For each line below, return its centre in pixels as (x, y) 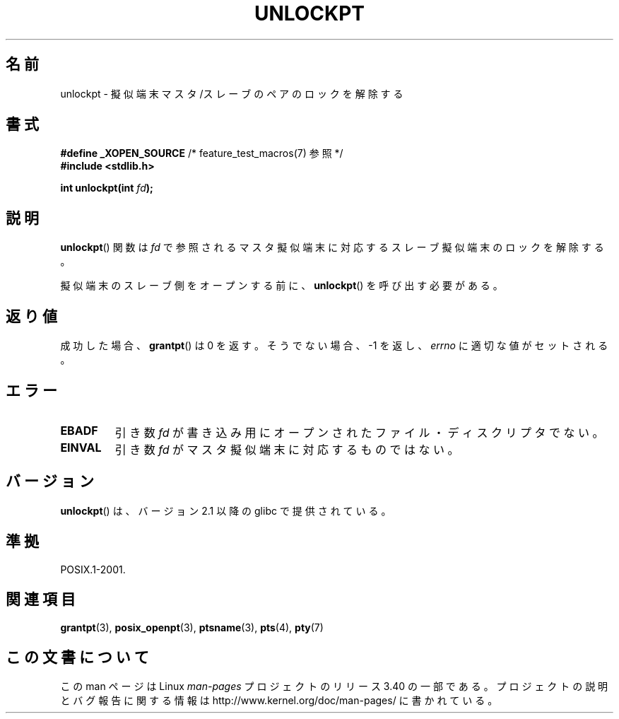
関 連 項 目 (41, 600)
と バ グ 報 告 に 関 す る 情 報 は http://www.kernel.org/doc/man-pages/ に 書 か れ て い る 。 (279, 701)
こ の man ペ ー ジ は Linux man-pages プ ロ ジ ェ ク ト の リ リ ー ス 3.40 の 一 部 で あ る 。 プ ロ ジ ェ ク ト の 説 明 (334, 686)
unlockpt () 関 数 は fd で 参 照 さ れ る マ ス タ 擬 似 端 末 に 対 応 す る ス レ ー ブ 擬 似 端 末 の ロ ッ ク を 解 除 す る (332, 247)
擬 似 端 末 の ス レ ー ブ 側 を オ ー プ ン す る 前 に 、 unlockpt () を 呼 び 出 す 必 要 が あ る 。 (282, 286)
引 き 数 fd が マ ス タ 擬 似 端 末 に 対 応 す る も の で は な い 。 (287, 449)
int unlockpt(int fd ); (107, 188)
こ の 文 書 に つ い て (77, 657)
